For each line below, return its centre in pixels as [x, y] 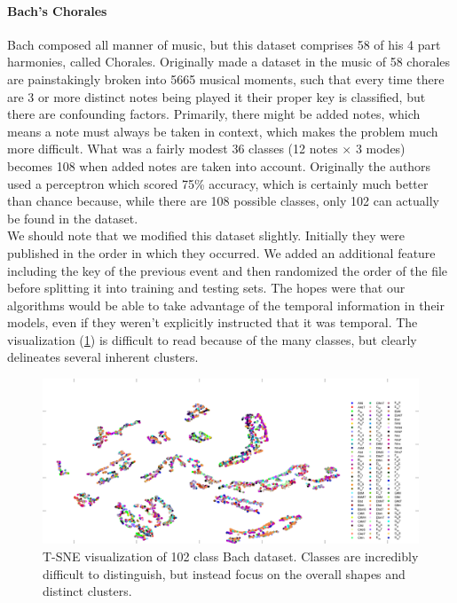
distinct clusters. [87, 591]
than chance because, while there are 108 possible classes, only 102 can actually [223, 201]
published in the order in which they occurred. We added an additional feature [221, 252]
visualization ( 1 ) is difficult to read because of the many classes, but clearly [212, 339]
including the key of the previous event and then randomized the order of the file [228, 270]
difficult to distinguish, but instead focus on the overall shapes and [224, 573]
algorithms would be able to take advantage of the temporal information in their [226, 305]
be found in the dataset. [73, 218]
